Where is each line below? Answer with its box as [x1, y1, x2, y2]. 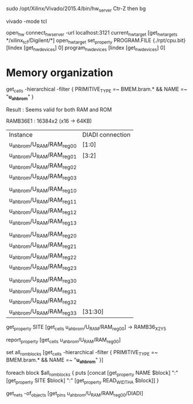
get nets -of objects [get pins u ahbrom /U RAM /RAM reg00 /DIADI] [6, 389, 143, 398]
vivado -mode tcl [6, 18, 47, 25]
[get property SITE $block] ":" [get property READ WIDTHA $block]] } [6, 376, 159, 385]
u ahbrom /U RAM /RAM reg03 [9, 172, 77, 181]
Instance [9, 130, 33, 138]
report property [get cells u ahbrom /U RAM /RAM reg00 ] [6, 336, 121, 345]
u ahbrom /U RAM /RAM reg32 [9, 296, 77, 305]
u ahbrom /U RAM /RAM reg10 [9, 185, 77, 194]
